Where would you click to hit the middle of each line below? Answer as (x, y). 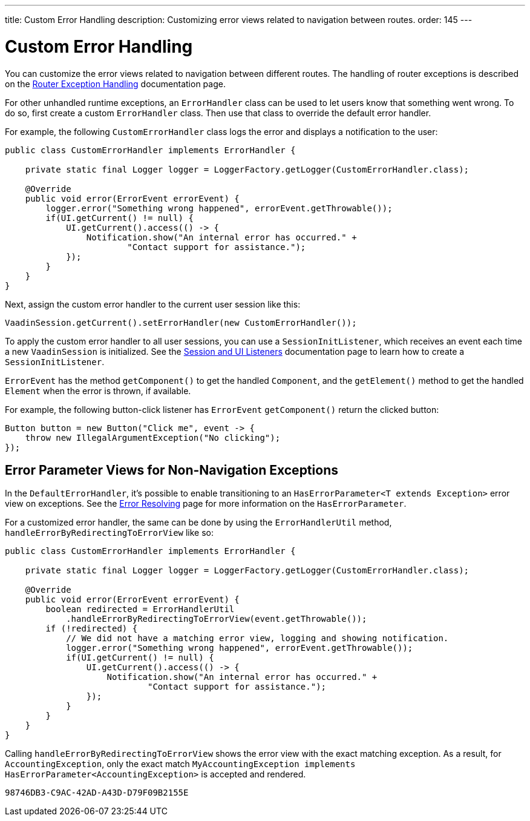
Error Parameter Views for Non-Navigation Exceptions (172, 470)
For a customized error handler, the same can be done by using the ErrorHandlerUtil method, (198, 523)
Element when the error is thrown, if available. (98, 391)
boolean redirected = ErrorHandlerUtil (140, 609)
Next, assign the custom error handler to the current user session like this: (153, 304)
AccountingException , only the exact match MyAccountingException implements (180, 764)
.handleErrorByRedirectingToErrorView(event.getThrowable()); (217, 619)
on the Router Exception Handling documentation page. (115, 84)
